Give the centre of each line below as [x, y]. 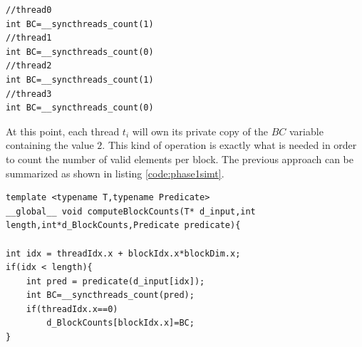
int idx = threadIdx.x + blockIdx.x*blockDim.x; [123, 253]
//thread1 [29, 38]
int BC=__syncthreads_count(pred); [110, 295]
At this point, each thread [63, 131]
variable [306, 131]
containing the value [50, 145]
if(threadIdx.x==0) [72, 309]
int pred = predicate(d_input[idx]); [115, 281]
